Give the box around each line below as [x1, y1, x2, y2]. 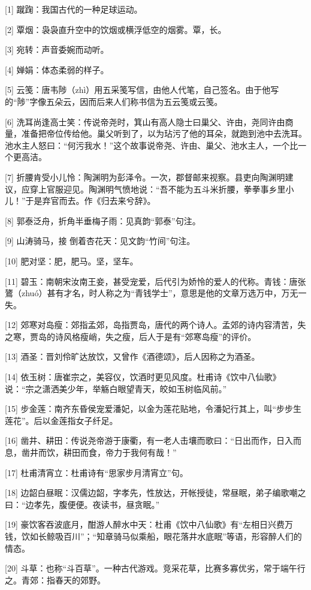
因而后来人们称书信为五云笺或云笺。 [80, 95, 223, 107]
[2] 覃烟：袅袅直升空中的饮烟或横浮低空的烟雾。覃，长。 [5, 23, 227, 35]
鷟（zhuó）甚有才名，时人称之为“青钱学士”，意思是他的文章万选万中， [5, 287, 282, 299]
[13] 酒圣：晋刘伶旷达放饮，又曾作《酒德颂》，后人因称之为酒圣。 [5, 350, 260, 363]
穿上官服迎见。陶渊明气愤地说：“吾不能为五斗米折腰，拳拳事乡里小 [29, 182, 294, 195]
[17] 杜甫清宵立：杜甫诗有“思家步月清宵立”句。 [5, 466, 188, 478]
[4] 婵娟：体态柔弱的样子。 [5, 63, 109, 76]
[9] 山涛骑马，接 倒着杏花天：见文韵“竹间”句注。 [5, 234, 195, 247]
